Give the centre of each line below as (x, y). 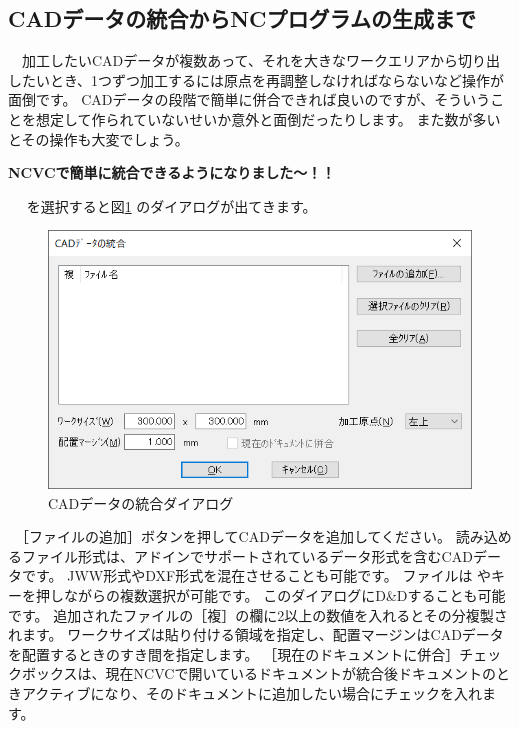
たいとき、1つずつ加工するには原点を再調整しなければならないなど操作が (263, 79)
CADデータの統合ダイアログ (141, 502)
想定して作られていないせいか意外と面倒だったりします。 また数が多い (268, 118)
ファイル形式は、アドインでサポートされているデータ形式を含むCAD (247, 555)
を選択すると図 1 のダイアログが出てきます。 (171, 205)
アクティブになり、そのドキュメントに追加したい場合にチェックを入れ (251, 692)
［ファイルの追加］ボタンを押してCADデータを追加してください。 (236, 536)
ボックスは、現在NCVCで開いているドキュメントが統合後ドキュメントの (258, 673)
